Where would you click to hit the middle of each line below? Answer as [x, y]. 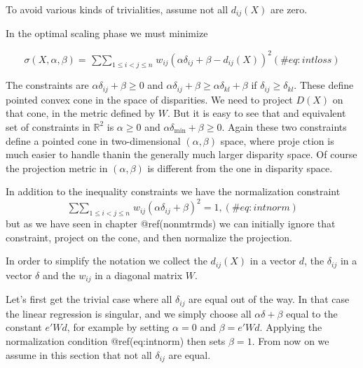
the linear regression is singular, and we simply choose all [129, 313]
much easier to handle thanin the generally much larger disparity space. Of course [181, 154]
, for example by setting [118, 327]
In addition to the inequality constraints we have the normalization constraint [173, 191]
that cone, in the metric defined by [81, 113]
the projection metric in [57, 168]
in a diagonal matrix [139, 275]
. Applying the [291, 327]
